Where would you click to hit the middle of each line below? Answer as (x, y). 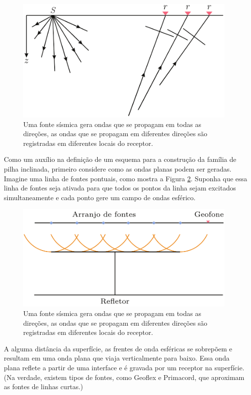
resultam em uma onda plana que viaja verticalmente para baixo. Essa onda (117, 358)
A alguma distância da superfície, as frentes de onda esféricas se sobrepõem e (118, 348)
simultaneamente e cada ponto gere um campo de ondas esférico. (100, 197)
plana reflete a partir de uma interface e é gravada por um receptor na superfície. (124, 367)
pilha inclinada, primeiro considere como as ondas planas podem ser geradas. (118, 169)
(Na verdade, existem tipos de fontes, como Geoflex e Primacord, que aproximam (124, 377)
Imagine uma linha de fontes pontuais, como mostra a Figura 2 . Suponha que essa (126, 178)
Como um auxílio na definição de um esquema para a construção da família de (120, 159)
